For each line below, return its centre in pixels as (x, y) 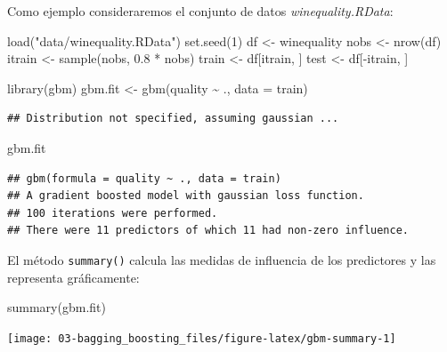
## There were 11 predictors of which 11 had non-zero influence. (208, 231)
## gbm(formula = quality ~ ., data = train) (144, 178)
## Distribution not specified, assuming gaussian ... (173, 119)
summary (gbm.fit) (57, 307)
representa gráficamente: (73, 277)
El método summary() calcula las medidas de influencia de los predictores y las (222, 259)
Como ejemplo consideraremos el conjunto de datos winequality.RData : (200, 11)
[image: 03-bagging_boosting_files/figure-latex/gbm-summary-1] (202, 338)
